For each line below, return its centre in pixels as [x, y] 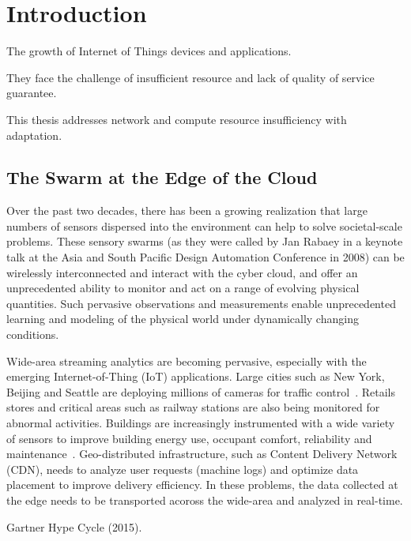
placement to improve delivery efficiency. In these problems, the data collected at [202, 485]
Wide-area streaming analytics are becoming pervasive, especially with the [187, 361]
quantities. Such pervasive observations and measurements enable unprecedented [201, 303]
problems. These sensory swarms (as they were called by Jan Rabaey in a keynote [205, 241]
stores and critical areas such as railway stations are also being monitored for [193, 407]
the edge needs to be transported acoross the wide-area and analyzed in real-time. [205, 500]
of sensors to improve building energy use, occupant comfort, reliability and [189, 438]
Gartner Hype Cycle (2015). [74, 526]
